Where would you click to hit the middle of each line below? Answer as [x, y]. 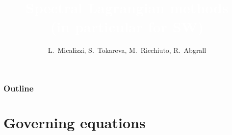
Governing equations [75, 123]
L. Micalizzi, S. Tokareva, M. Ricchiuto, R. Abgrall [127, 50]
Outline [19, 88]
